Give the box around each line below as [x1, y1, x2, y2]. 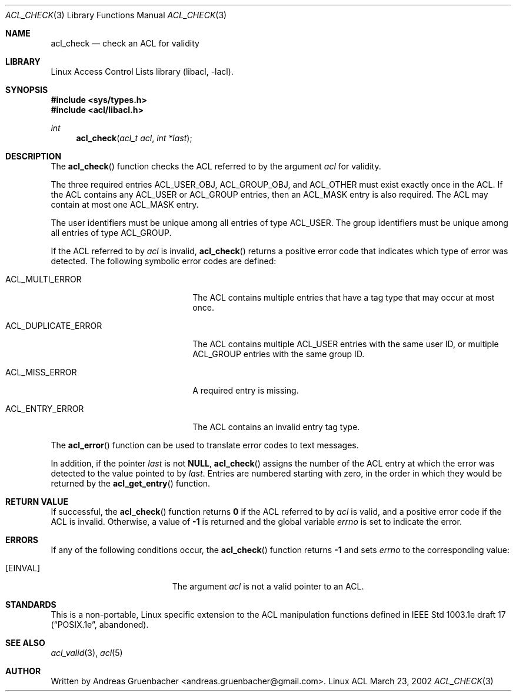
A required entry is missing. [192, 385, 299, 395]
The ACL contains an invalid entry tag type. [192, 422, 360, 432]
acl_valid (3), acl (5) [51, 648, 123, 658]
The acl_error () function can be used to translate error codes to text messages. [51, 440, 359, 450]
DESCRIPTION [5, 151, 62, 161]
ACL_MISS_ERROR [5, 367, 77, 377]
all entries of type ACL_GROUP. [51, 228, 172, 238]
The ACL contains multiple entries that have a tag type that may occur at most [192, 292, 495, 302]
